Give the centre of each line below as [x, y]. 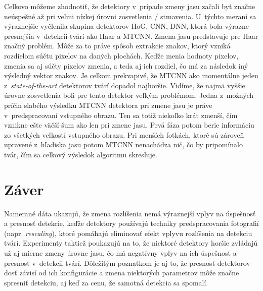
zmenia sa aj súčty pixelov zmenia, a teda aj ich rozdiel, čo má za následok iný [126, 65]
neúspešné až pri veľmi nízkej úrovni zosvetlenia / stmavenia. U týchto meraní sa [130, 16]
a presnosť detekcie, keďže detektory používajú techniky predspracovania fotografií [131, 223]
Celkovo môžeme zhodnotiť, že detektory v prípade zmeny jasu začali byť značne [130, 6]
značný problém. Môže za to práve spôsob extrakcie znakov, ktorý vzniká [117, 46]
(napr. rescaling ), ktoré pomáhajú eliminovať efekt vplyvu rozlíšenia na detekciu [128, 233]
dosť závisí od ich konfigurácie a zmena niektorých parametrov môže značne [122, 273]
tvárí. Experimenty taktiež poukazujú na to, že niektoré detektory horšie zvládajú [131, 243]
